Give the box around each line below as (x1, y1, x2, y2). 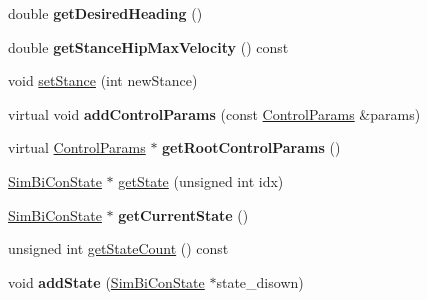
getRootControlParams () (162, 137, 341, 158)
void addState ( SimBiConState (8, 271, 205, 292)
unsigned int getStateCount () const (8, 238, 229, 259)
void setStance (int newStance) (8, 70, 198, 91)
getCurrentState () (118, 204, 249, 225)
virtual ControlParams (8, 137, 146, 158)
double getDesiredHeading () (8, 3, 203, 23)
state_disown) (216, 271, 304, 292)
